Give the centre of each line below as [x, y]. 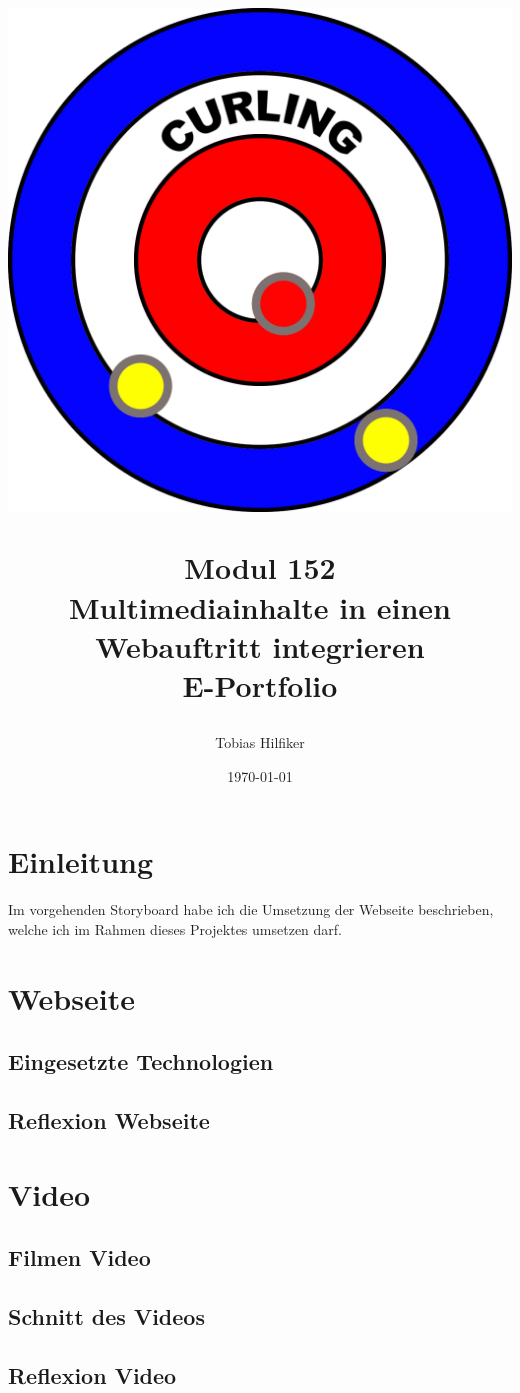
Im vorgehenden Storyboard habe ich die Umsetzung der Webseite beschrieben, [251, 909]
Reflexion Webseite [109, 1119]
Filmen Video [79, 1257]
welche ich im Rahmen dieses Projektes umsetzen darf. [175, 928]
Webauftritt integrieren [260, 645]
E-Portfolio [260, 684]
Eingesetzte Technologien [141, 1061]
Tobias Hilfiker [260, 742]
